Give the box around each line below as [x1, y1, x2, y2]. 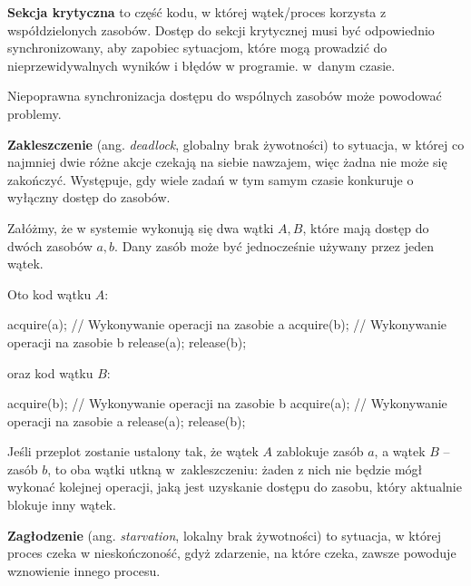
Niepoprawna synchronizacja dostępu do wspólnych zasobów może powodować [7, 86, 442, 105]
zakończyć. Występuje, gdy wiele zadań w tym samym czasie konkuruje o [7, 170, 414, 189]
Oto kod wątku [7, 284, 92, 303]
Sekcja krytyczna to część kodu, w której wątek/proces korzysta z [7, 3, 387, 21]
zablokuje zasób [276, 442, 364, 461]
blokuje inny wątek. [7, 495, 116, 514]
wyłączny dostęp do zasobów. [7, 188, 171, 207]
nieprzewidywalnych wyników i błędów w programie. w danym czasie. [7, 55, 396, 74]
